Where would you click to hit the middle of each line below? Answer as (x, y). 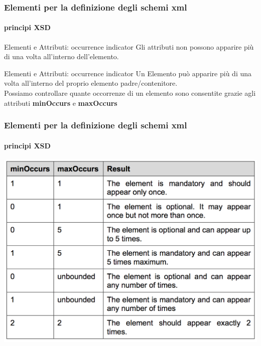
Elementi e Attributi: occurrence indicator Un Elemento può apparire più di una (128, 73)
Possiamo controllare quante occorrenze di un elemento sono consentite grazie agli (130, 93)
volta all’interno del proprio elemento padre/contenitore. (91, 83)
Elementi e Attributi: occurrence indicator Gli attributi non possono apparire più (129, 46)
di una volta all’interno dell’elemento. (61, 56)
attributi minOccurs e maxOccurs (61, 103)
